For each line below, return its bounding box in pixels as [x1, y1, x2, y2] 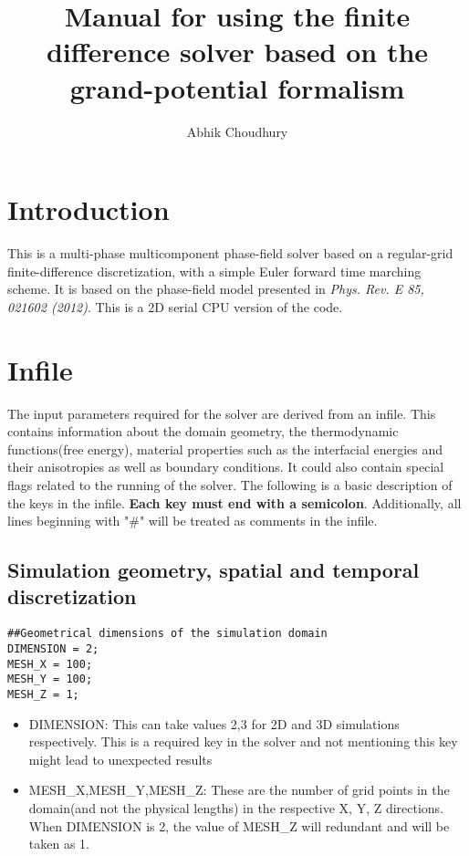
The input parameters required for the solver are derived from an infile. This [7, 403, 436, 423]
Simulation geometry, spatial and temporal [7, 556, 420, 584]
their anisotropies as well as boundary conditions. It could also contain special [7, 457, 444, 476]
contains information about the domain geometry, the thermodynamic [7, 422, 399, 441]
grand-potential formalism [69, 68, 405, 106]
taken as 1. [28, 834, 89, 853]
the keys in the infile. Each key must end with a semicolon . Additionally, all [7, 493, 462, 512]
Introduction [7, 191, 170, 228]
